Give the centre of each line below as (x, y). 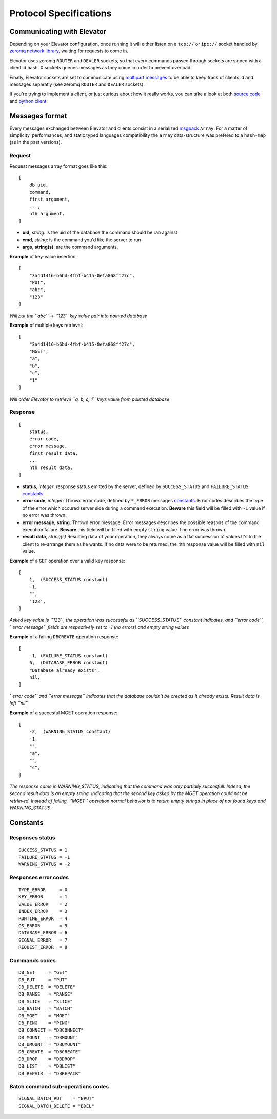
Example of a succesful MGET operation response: (64, 713)
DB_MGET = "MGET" (44, 1016)
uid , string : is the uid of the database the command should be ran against (100, 232)
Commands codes (33, 960)
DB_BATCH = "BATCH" (46, 1009)
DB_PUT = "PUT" (43, 980)
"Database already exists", (64, 670)
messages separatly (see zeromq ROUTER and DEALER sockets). (77, 84)
